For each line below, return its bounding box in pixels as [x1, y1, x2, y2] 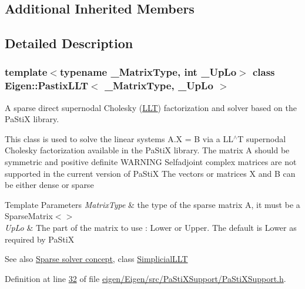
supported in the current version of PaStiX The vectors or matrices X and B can [5, 167, 296, 179]
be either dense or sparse [5, 179, 94, 191]
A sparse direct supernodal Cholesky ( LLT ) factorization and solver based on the [5, 101, 297, 113]
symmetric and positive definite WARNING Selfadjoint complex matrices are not [5, 156, 297, 168]
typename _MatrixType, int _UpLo [59, 65, 237, 79]
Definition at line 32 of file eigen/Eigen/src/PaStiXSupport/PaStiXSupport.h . [5, 272, 286, 284]
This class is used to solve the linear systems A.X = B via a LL [5, 132, 233, 144]
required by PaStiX [5, 233, 75, 245]
